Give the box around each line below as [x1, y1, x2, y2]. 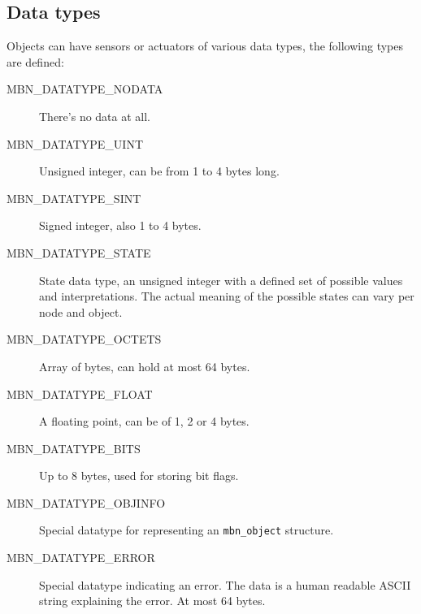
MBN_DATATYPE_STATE [7, 244, 151, 261]
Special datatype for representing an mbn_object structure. [39, 521, 334, 538]
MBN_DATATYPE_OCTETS [7, 331, 162, 348]
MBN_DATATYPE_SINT [7, 189, 141, 206]
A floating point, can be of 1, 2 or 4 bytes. [39, 413, 250, 430]
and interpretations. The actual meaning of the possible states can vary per [39, 288, 414, 305]
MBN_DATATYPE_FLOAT [7, 385, 153, 402]
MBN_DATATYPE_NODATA [7, 80, 163, 97]
